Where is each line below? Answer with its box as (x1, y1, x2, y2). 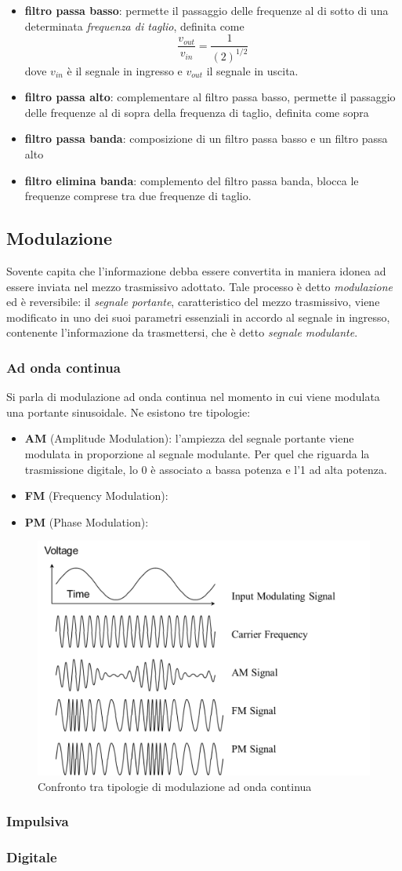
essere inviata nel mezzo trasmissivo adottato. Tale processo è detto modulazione (6, 278, 393, 294)
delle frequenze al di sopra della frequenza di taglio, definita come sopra (24, 104, 369, 120)
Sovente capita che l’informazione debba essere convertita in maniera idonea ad (6, 262, 386, 279)
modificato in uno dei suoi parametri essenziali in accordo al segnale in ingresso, (6, 308, 390, 325)
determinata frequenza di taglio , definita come (24, 17, 244, 34)
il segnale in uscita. (206, 62, 299, 78)
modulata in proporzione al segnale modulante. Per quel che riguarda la (24, 445, 370, 461)
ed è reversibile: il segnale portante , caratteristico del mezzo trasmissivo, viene (6, 293, 380, 310)
